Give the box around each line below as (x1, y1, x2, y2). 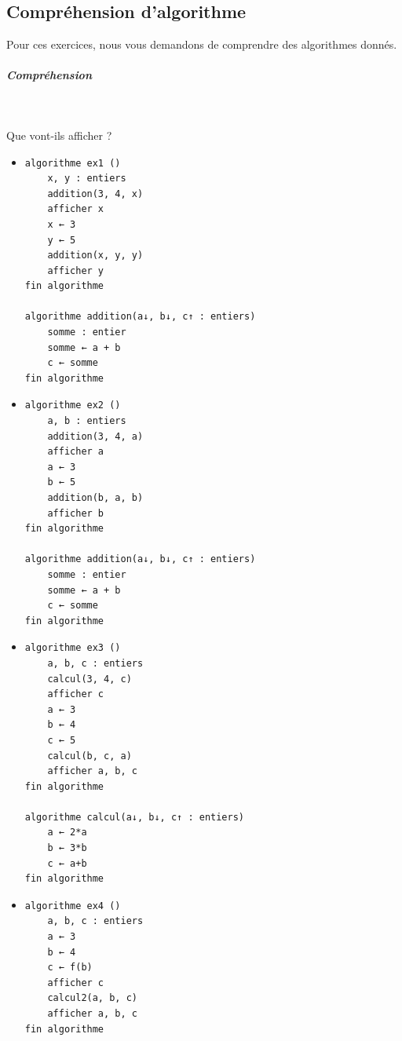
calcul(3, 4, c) (47, 673, 132, 685)
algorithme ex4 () (24, 900, 121, 911)
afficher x (47, 203, 104, 215)
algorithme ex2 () (24, 400, 121, 411)
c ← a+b (47, 857, 87, 869)
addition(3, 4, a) (47, 430, 144, 442)
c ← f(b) (47, 962, 93, 973)
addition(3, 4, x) (47, 188, 144, 199)
